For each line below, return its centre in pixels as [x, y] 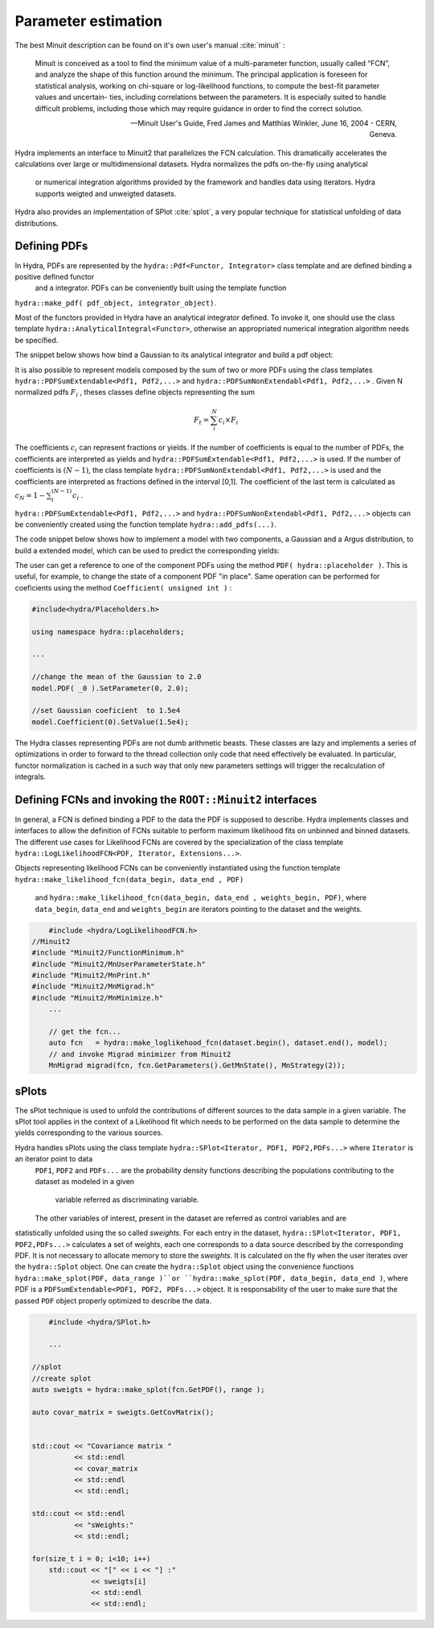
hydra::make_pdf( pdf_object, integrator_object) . [116, 303]
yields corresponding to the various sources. [89, 1133]
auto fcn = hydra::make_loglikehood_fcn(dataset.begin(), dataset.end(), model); [218, 1043]
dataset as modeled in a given [85, 1182]
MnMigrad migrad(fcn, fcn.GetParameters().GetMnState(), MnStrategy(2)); [197, 1066]
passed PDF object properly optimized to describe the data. [113, 1300]
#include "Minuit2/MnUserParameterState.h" [119, 964]
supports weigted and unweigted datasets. [106, 193]
